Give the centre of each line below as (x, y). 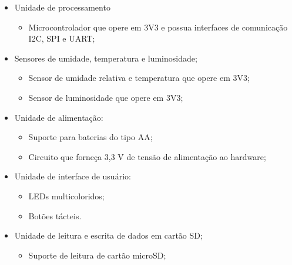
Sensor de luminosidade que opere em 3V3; (106, 97)
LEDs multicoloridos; (66, 196)
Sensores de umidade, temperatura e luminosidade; (106, 58)
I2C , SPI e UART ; (62, 38)
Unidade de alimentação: (59, 117)
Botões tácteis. (55, 215)
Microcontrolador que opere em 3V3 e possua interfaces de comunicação (158, 27)
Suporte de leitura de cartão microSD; (97, 255)
